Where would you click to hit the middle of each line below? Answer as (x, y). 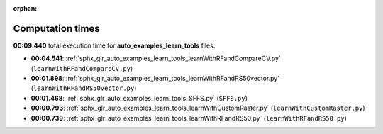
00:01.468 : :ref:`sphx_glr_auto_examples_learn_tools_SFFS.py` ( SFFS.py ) (139, 98)
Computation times (56, 28)
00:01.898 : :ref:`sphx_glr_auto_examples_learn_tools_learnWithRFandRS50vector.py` (155, 79)
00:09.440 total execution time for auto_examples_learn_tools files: (114, 45)
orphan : (25, 8)
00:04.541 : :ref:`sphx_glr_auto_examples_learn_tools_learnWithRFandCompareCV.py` (156, 58)
